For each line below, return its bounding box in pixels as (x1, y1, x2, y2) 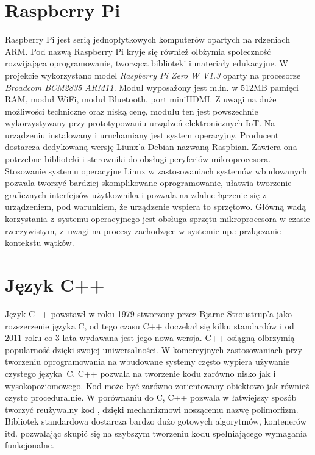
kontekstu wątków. (5, 236, 74, 249)
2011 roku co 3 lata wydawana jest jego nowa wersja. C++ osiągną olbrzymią (5, 331, 295, 344)
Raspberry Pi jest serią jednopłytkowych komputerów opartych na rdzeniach (5, 33, 290, 46)
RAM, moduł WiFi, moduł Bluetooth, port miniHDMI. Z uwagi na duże (5, 93, 277, 106)
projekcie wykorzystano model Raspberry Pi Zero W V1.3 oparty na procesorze (5, 68, 301, 81)
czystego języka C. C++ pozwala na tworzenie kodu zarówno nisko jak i (5, 367, 276, 379)
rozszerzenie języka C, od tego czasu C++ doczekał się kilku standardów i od (5, 319, 294, 332)
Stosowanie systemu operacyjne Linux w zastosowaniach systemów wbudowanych (5, 164, 307, 177)
